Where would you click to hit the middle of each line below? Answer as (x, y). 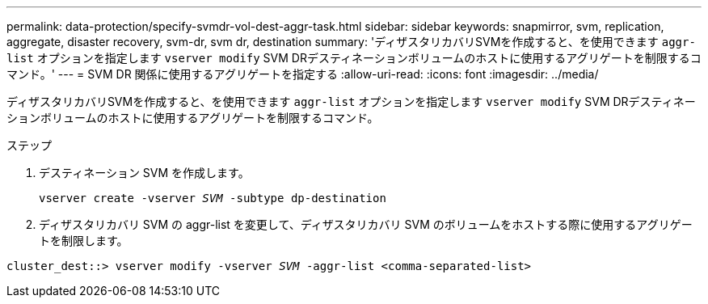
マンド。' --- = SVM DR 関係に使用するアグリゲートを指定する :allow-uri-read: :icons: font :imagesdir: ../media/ (303, 74)
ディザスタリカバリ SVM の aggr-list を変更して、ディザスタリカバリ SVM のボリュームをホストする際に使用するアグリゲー (366, 224)
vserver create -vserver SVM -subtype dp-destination (213, 198)
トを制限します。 (84, 241)
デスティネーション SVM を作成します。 (144, 173)
